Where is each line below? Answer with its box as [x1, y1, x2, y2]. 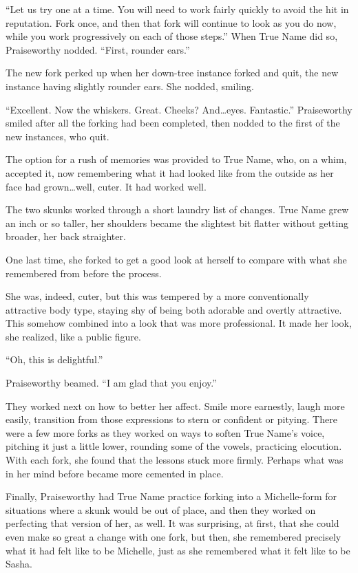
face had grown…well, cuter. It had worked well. [6, 179, 207, 193]
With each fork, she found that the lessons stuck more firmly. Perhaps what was [6, 453, 344, 467]
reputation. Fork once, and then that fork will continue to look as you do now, [6, 15, 337, 30]
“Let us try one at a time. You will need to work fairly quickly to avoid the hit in [6, 2, 349, 16]
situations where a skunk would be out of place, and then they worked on [6, 502, 316, 517]
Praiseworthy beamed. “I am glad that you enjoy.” [6, 376, 217, 390]
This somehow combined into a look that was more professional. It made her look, [6, 316, 352, 330]
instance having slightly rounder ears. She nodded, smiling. [6, 78, 254, 93]
